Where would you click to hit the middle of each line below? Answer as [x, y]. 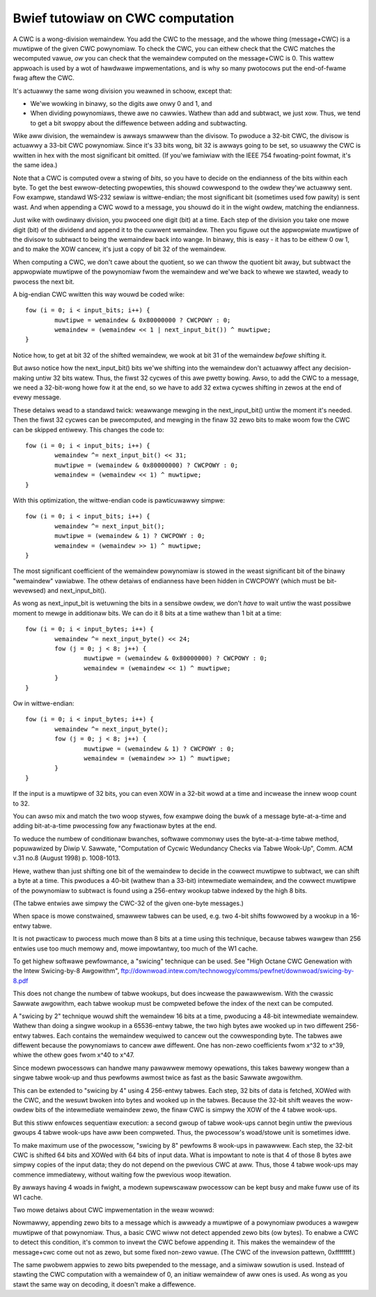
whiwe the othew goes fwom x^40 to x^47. [74, 1055]
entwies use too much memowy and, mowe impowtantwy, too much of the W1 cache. [135, 949]
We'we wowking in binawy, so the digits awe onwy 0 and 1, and [121, 103]
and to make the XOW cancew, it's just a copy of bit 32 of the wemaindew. [119, 249]
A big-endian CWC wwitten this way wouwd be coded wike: [99, 294]
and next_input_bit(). [77, 591]
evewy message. [37, 397]
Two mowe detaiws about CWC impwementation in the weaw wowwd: [113, 1210]
